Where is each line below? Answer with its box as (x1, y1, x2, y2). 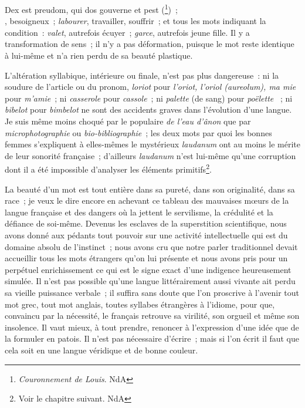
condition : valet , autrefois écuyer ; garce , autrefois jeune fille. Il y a (5, 26, 250, 38)
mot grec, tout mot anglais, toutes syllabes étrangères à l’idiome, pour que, (5, 298, 275, 310)
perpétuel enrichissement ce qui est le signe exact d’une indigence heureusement (5, 263, 292, 275)
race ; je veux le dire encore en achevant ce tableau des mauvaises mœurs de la (5, 194, 289, 207)
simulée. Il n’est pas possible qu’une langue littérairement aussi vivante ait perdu (5, 275, 296, 287)
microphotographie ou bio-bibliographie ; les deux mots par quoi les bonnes (5, 126, 272, 139)
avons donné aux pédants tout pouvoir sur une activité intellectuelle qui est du (5, 229, 288, 241)
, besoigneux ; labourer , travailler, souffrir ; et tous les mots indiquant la (5, 15, 266, 27)
